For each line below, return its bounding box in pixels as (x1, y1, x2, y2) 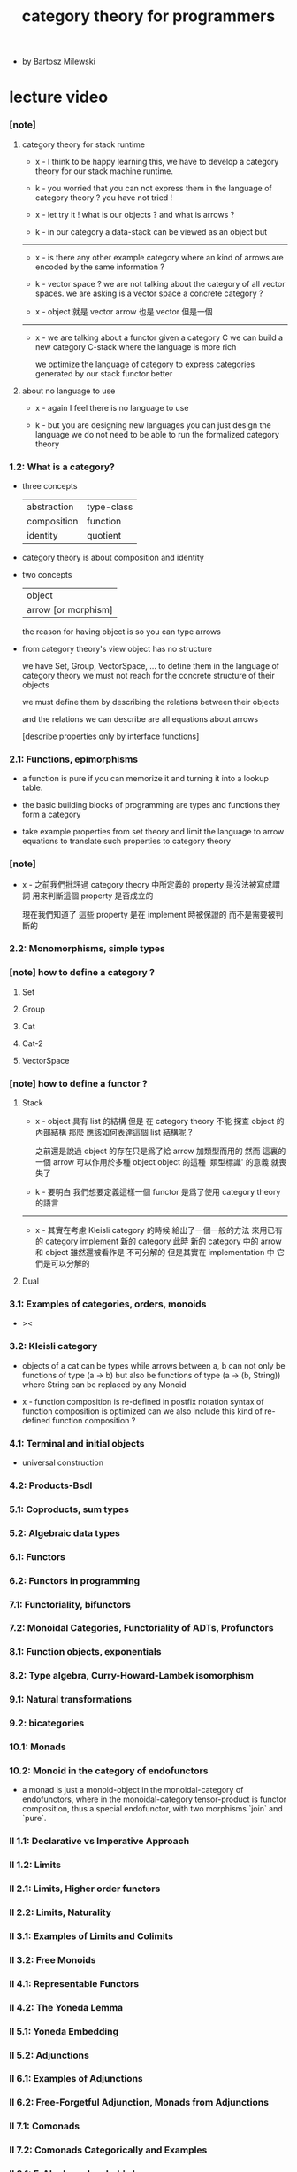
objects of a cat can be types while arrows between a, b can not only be (21, 1360, 286, 1370)
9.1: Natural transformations (9, 1694, 133, 1706)
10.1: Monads (9, 1741, 66, 1753)
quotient (87, 529, 122, 541)
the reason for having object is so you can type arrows (21, 626, 221, 637)
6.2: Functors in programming (9, 1574, 141, 1586)
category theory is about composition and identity (21, 552, 205, 562)
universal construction (21, 1457, 104, 1468)
